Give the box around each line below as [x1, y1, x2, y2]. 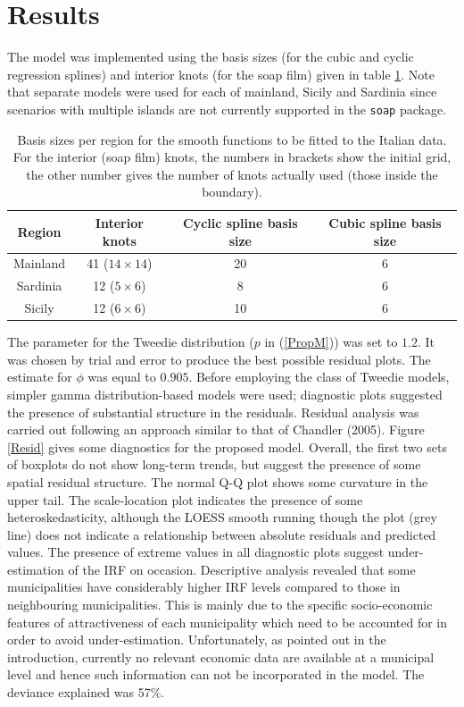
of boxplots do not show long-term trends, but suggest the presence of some [7, 455, 421, 474]
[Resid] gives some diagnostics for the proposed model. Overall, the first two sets [7, 437, 447, 456]
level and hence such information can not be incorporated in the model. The [7, 665, 425, 684]
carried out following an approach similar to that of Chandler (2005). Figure [7, 420, 425, 439]
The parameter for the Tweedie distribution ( [7, 332, 254, 351]
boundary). [202, 182, 262, 201]
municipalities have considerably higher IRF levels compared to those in [7, 577, 401, 596]
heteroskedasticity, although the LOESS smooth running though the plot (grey [7, 508, 437, 526]
